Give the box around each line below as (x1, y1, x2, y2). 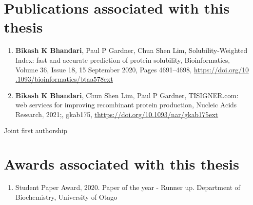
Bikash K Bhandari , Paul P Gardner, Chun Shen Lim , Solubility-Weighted (15, 45, 248, 55)
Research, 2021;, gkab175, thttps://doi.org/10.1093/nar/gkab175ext (15, 109, 218, 119)
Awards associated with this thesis (4, 154, 239, 174)
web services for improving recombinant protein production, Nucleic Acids (15, 100, 237, 110)
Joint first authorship (4, 125, 67, 136)
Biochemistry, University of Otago (15, 191, 117, 202)
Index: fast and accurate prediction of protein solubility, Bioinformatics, (15, 54, 230, 65)
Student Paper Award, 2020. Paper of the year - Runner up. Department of (15, 182, 240, 192)
